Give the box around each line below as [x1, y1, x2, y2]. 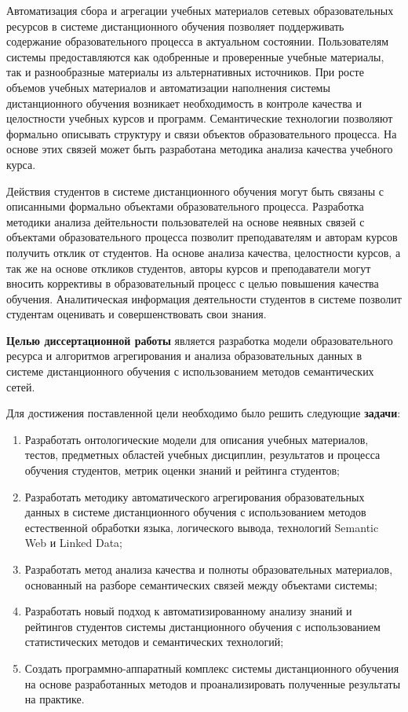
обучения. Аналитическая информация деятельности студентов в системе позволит [6, 290, 402, 306]
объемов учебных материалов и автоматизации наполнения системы [6, 79, 330, 95]
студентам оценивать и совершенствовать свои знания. [6, 306, 267, 322]
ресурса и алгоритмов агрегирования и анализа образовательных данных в [6, 347, 362, 364]
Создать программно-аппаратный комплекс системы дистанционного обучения [24, 659, 399, 676]
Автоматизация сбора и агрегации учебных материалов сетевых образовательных [6, 2, 394, 18]
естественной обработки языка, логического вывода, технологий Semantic [24, 519, 379, 535]
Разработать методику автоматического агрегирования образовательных [24, 488, 365, 505]
